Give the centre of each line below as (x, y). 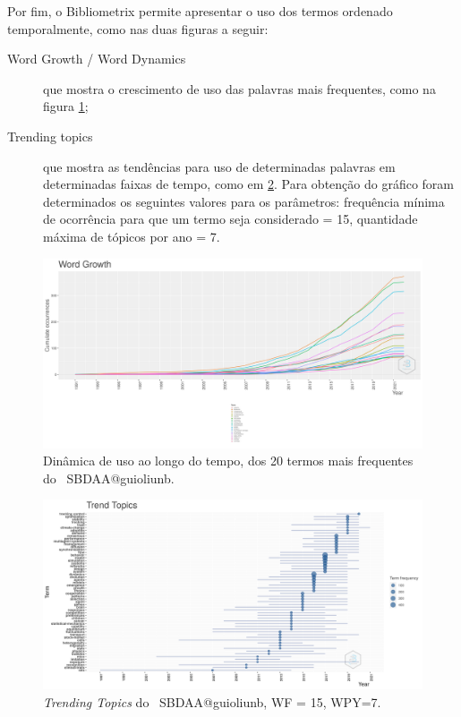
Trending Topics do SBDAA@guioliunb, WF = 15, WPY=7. (212, 701)
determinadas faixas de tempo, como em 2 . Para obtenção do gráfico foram (248, 184)
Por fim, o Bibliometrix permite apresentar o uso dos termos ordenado (200, 11)
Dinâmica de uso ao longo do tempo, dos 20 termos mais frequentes (228, 461)
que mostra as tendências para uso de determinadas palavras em (219, 166)
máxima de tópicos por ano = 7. (132, 236)
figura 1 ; (66, 106)
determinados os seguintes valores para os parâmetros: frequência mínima (244, 201)
